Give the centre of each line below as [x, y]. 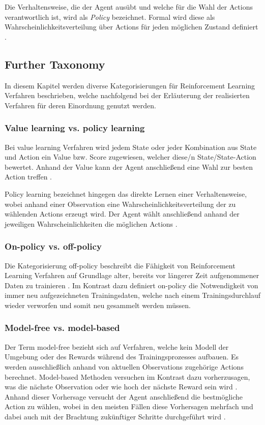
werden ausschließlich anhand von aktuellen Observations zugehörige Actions [124, 366]
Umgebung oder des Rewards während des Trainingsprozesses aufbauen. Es [122, 357]
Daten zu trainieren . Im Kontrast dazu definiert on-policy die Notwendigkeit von [131, 285]
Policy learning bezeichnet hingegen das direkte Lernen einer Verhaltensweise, [126, 193]
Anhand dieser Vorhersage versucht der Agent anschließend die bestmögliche [124, 396]
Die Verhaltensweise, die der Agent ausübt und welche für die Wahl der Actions [129, 7]
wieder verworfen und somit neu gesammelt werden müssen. [98, 305]
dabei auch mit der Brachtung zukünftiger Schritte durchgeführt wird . [115, 416]
